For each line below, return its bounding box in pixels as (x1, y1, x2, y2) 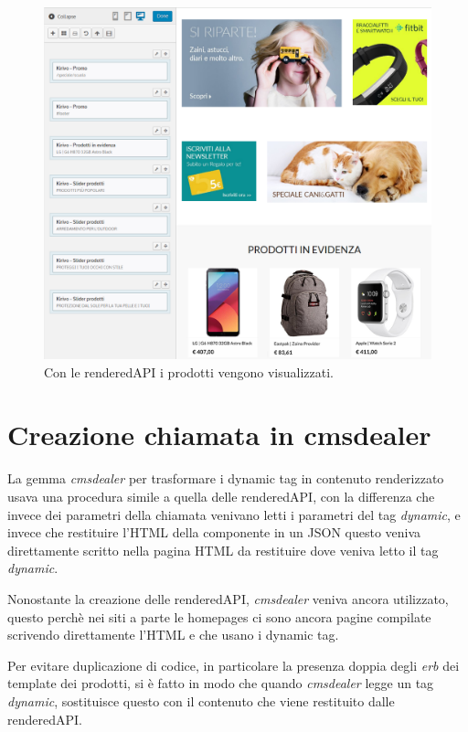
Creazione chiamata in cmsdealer (7, 416, 431, 453)
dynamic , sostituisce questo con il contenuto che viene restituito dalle (7, 691, 395, 710)
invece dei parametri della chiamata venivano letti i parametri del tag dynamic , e (7, 504, 461, 524)
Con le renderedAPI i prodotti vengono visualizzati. (44, 362, 334, 381)
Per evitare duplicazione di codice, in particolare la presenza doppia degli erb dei (7, 655, 460, 674)
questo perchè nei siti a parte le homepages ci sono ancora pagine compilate (7, 607, 431, 626)
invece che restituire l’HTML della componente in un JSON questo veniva (7, 523, 421, 542)
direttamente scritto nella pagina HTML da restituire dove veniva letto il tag (7, 540, 439, 559)
